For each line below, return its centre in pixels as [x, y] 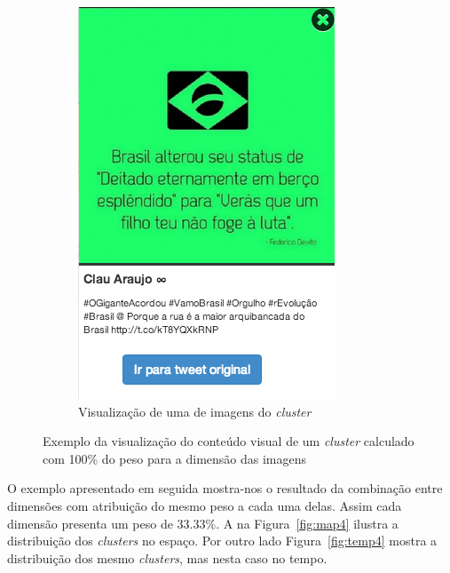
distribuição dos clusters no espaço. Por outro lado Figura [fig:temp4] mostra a [222, 541]
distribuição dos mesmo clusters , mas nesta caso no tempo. [167, 557]
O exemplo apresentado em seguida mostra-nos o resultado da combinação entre [225, 488]
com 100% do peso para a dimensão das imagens [175, 458]
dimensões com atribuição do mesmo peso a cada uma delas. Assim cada [205, 505]
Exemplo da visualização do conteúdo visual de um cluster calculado [229, 441]
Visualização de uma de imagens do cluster [195, 411]
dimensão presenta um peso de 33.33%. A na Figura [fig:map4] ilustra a [203, 523]
